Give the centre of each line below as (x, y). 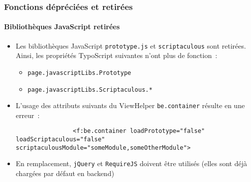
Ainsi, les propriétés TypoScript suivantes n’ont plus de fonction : (117, 55)
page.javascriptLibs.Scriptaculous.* (90, 90)
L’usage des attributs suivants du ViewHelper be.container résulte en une (130, 105)
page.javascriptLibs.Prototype (79, 73)
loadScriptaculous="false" (60, 140)
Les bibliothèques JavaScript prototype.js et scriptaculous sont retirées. (131, 45)
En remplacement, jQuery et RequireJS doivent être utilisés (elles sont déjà (131, 163)
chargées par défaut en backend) (65, 173)
